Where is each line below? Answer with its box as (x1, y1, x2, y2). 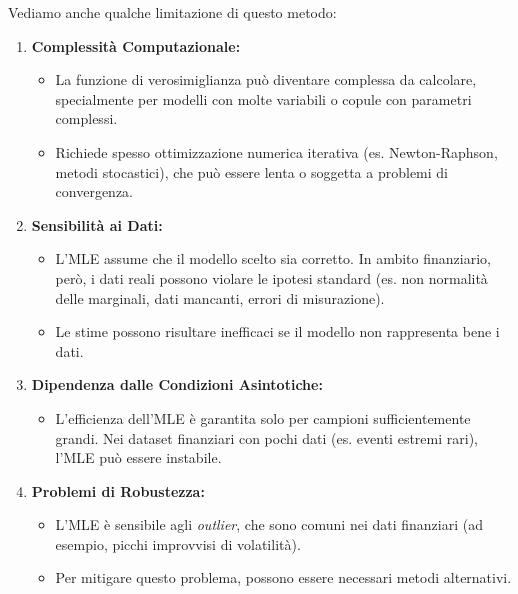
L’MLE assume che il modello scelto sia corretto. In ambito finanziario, (55, 248, 491, 269)
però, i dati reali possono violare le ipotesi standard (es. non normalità (55, 267, 488, 288)
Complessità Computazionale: (31, 35, 241, 56)
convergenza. (55, 181, 134, 202)
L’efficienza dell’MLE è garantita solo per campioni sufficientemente (55, 407, 471, 428)
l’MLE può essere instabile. (55, 447, 222, 468)
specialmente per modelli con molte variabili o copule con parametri (55, 88, 472, 109)
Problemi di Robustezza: (31, 480, 205, 501)
